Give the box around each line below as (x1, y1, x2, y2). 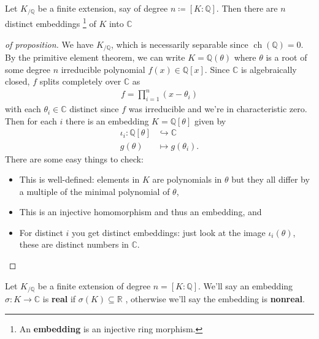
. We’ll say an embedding (198, 279, 293, 292)
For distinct (19, 226, 63, 238)
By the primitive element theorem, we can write (5, 51, 185, 64)
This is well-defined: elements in (19, 173, 140, 186)
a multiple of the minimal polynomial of (19, 185, 170, 197)
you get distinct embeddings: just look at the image (72, 226, 266, 238)
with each (5, 102, 41, 115)
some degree (5, 63, 50, 75)
